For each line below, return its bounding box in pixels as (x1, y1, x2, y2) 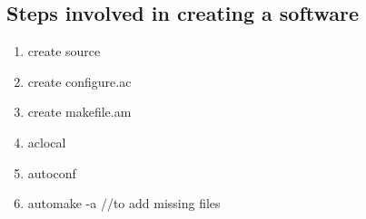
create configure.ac (27, 71, 132, 90)
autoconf (27, 163, 76, 182)
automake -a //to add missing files (27, 194, 221, 213)
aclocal (27, 132, 66, 151)
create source (27, 42, 101, 61)
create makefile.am (27, 102, 132, 121)
